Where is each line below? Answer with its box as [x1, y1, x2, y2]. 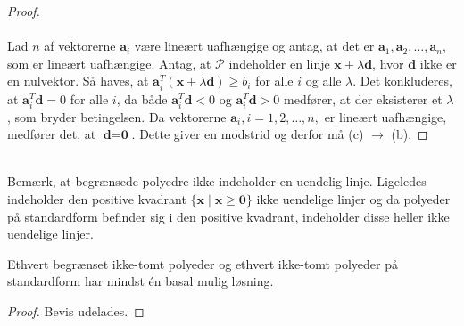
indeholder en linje [228, 53, 330, 72]
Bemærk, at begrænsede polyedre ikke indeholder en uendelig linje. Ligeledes [7, 172, 427, 191]
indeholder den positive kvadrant [7, 190, 186, 208]
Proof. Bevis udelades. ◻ [7, 302, 145, 321]
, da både [116, 89, 168, 108]
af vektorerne [44, 37, 116, 55]
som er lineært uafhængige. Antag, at [7, 53, 211, 72]
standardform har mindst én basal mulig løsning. [7, 272, 274, 290]
